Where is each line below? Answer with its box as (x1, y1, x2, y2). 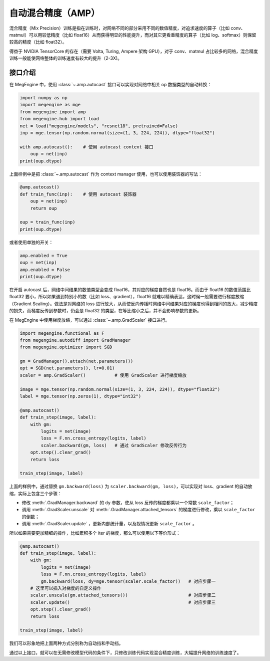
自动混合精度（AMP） (9, 8, 100, 19)
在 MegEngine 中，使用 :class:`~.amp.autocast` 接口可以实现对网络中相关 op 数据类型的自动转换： (9, 82, 212, 88)
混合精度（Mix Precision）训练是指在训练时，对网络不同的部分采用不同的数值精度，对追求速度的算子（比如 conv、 (9, 25, 245, 31)
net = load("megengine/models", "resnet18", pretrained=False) (19, 123, 178, 129)
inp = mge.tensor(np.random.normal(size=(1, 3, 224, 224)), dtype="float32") (19, 130, 215, 135)
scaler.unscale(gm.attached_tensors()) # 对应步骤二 (30, 592, 216, 598)
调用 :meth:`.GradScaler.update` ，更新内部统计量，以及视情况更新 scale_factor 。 (21, 521, 197, 527)
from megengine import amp (19, 109, 86, 115)
